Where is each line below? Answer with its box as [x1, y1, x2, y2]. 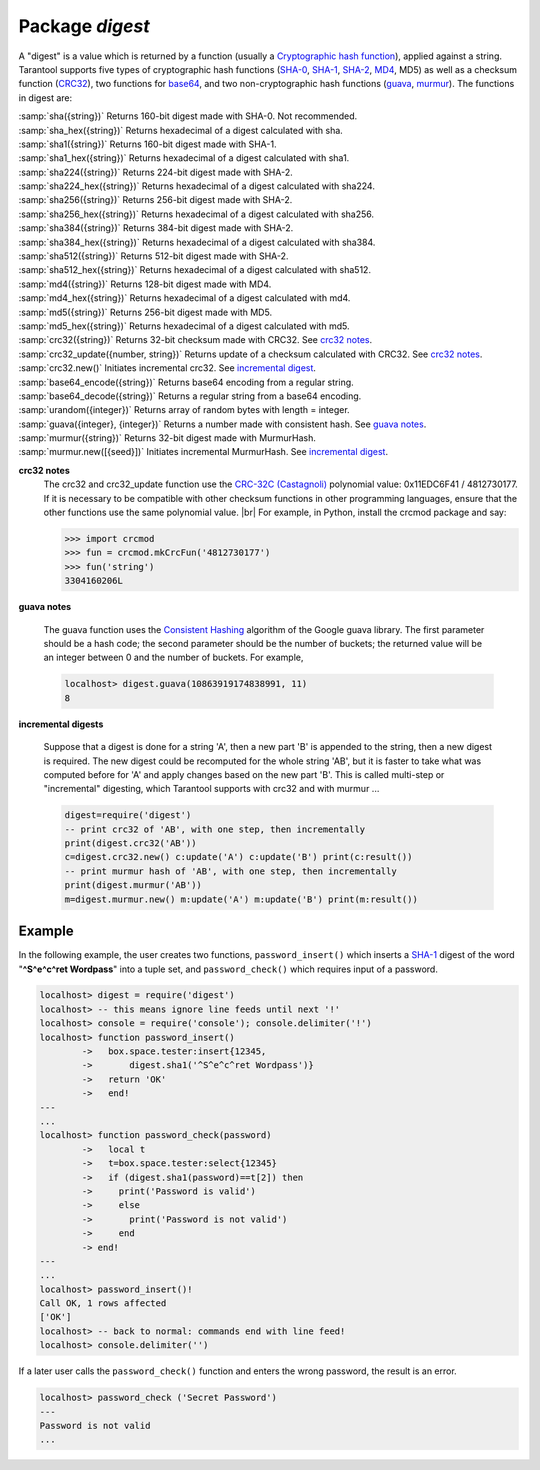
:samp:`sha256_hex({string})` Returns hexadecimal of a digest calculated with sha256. [18, 208, 375, 220]
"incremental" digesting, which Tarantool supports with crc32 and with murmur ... [43, 783, 380, 795]
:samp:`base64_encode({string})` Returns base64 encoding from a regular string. [18, 376, 354, 388]
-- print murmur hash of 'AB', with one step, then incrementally [64, 865, 397, 877]
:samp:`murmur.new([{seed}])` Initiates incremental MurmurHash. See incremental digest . [18, 446, 389, 458]
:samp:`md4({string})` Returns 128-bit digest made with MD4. [18, 278, 272, 290]
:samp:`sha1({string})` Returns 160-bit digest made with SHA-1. [18, 138, 277, 150]
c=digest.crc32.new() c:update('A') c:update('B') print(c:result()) [64, 851, 413, 863]
